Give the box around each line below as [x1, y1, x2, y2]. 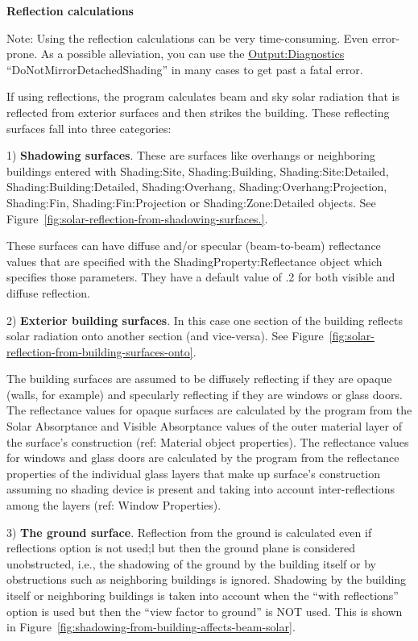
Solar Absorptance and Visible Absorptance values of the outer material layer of [6, 418, 402, 435]
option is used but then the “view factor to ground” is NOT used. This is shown [6, 602, 403, 619]
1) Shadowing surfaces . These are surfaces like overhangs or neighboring [6, 147, 376, 164]
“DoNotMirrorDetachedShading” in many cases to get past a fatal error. [6, 60, 363, 77]
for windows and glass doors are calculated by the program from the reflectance [6, 449, 399, 466]
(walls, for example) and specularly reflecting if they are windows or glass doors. [6, 385, 403, 402]
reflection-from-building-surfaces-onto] [6, 343, 193, 360]
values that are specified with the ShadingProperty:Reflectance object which [6, 252, 383, 269]
